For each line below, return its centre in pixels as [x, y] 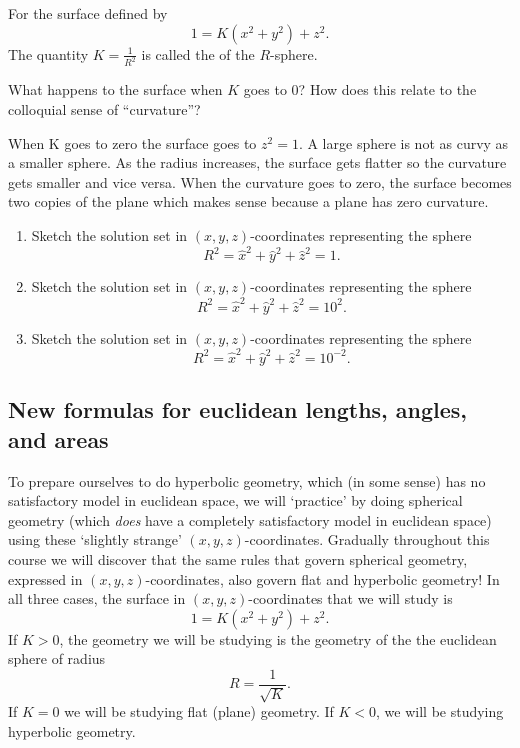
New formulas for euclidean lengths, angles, [238, 409]
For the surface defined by [88, 13]
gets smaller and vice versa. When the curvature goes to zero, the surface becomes [260, 181]
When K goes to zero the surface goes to [132, 142]
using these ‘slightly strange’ [95, 539]
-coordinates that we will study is [350, 598]
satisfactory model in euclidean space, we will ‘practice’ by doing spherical [235, 500]
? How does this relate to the [387, 89]
